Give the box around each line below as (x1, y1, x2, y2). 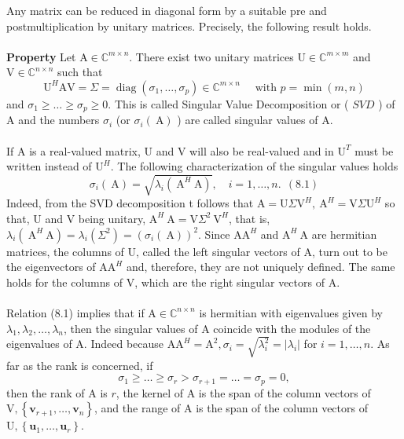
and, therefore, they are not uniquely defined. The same (126, 258, 395, 275)
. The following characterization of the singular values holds (110, 158, 398, 174)
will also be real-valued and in (189, 142, 334, 159)
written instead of (6, 158, 92, 174)
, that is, (229, 210, 270, 226)
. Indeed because (83, 335, 164, 352)
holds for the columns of (6, 273, 123, 290)
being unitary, (78, 210, 146, 226)
